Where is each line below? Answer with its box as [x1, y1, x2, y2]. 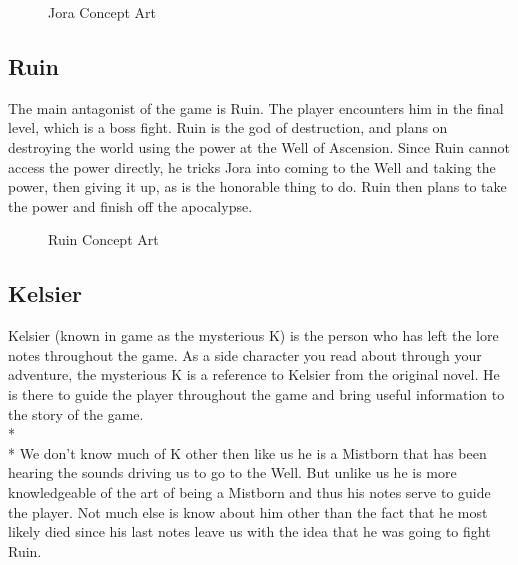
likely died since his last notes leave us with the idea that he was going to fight [8, 521, 491, 542]
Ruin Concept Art [48, 229, 159, 250]
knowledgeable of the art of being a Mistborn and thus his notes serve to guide [8, 481, 491, 502]
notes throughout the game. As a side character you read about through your [8, 344, 482, 365]
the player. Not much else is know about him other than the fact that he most [8, 501, 488, 522]
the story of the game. [8, 403, 144, 424]
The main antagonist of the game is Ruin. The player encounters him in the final [8, 97, 504, 118]
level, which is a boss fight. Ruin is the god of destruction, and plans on [8, 117, 448, 138]
